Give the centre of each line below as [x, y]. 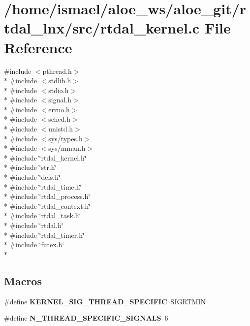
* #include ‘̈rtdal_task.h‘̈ [43, 215]
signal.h [60, 100]
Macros [23, 280]
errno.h [59, 109]
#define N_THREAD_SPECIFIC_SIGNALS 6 [86, 318]
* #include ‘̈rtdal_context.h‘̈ [47, 206]
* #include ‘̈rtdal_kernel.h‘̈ [45, 157]
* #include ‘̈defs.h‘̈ [32, 177]
